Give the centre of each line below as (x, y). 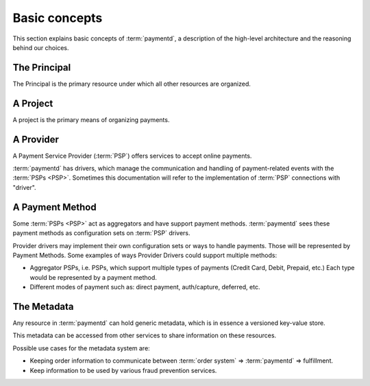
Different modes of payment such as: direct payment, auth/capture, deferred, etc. (145, 287)
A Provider (36, 140)
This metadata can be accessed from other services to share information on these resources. (145, 335)
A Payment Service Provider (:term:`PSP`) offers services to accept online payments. (132, 156)
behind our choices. (41, 47)
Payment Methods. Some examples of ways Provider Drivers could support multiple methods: (145, 255)
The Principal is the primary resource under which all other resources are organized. (132, 84)
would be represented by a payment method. (93, 277)
